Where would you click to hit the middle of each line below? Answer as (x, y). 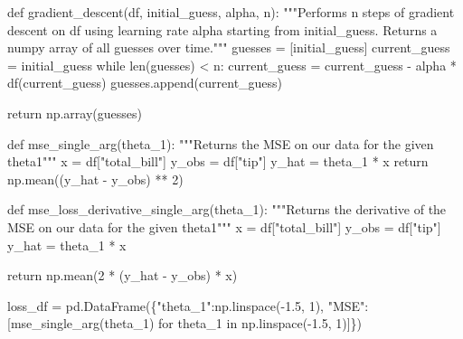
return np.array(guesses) (75, 113)
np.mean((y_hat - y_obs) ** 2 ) (95, 179)
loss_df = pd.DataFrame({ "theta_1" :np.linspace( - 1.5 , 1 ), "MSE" (186, 305)
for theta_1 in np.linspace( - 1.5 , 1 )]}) (260, 323)
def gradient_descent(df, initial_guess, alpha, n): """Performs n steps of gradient (231, 12)
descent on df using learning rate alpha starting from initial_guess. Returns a (222, 29)
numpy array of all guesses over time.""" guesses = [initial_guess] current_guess (229, 47)
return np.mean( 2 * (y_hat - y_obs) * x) (123, 275)
